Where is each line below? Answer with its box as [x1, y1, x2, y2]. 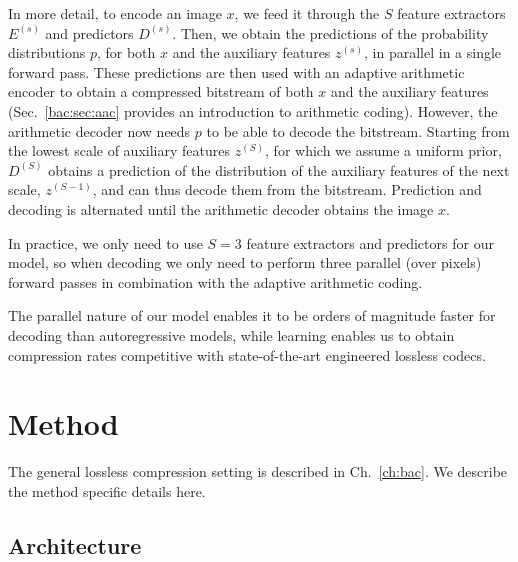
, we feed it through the [234, 3, 380, 23]
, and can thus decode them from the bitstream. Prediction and [92, 179, 482, 200]
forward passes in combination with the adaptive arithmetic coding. [8, 271, 423, 292]
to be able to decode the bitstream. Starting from [206, 120, 510, 141]
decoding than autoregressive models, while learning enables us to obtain [8, 324, 455, 345]
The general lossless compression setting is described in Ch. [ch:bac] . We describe [8, 461, 508, 482]
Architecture [8, 529, 142, 560]
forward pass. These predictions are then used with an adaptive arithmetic [8, 61, 465, 82]
